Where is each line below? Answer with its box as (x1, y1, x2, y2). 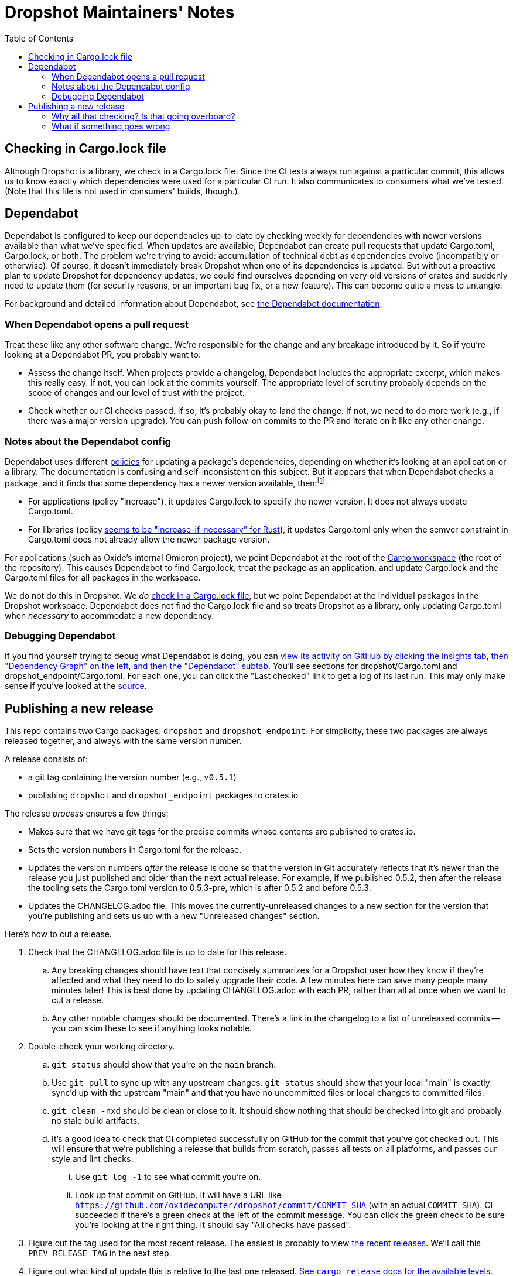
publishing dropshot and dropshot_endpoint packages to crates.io (28, 790, 299, 801)
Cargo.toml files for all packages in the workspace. (5, 572, 201, 582)
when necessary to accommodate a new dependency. (5, 610, 214, 620)
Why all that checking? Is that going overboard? (52, 111, 235, 121)
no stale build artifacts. (52, 1116, 140, 1126)
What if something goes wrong (52, 121, 170, 131)
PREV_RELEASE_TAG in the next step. (28, 1248, 172, 1258)
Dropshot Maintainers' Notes (5, 2, 235, 22)
